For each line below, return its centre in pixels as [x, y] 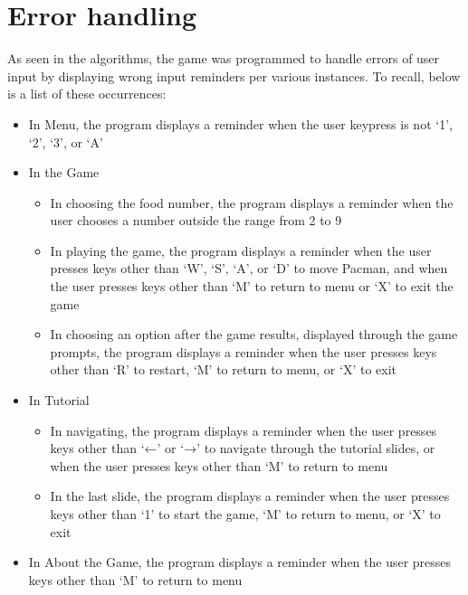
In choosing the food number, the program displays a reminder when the [252, 202]
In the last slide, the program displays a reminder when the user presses [250, 496]
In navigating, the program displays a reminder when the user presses [244, 430]
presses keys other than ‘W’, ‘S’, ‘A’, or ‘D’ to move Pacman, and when [249, 268]
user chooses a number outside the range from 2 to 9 [196, 220]
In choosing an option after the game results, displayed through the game [254, 334]
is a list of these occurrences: [87, 94]
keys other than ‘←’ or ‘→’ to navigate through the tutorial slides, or [243, 448]
